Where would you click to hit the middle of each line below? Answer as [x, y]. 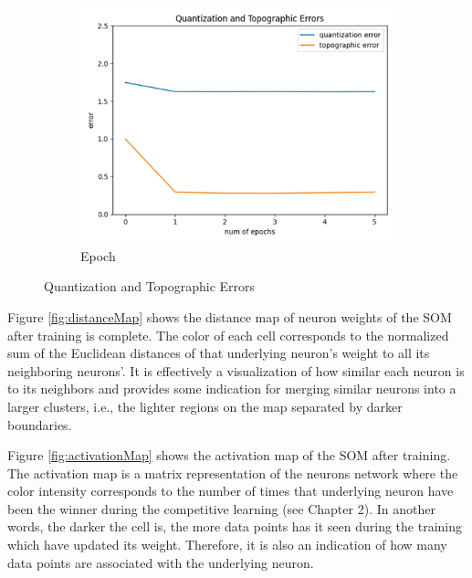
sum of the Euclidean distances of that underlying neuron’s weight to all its [219, 353]
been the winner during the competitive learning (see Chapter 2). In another [221, 508]
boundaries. [40, 424]
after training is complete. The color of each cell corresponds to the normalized [228, 335]
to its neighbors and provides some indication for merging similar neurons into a [232, 389]
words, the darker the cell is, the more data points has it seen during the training [235, 526]
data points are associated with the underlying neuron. [161, 562]
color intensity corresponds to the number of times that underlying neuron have [231, 491]
